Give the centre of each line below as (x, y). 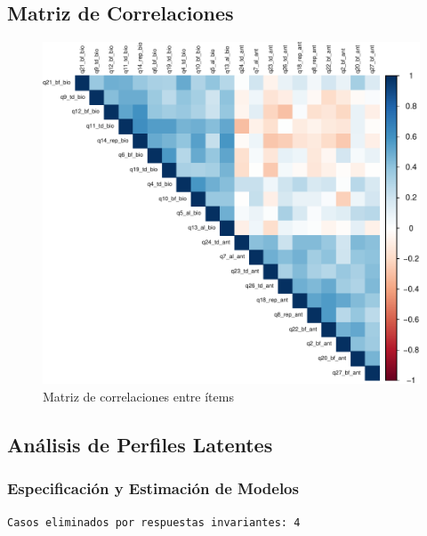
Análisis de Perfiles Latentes (140, 444)
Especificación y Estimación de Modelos (153, 488)
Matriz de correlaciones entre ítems (138, 396)
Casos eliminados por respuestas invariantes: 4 (154, 522)
